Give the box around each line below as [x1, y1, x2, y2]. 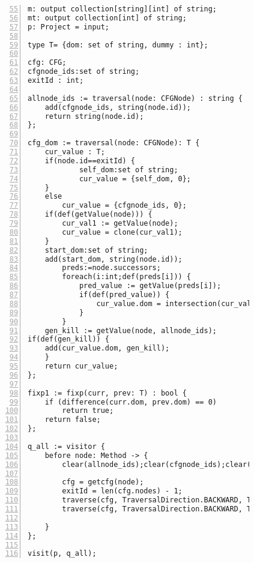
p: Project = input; [28, 22, 110, 31]
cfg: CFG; [28, 58, 67, 67]
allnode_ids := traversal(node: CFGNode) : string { [28, 94, 243, 103]
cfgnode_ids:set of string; [28, 67, 140, 76]
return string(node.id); [44, 112, 144, 121]
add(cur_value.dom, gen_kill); [44, 344, 170, 353]
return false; [44, 415, 101, 424]
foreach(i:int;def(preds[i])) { [62, 272, 192, 281]
